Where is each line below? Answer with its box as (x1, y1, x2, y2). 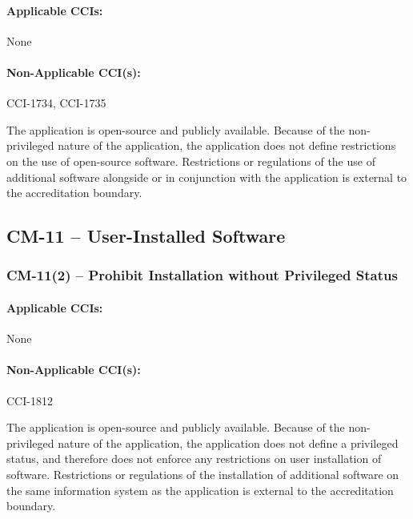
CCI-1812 (6, 392, 53, 408)
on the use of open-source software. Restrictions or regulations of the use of (6, 152, 375, 169)
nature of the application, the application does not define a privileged (58, 434, 399, 451)
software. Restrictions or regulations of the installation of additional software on (6, 465, 399, 482)
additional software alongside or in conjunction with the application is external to (6, 168, 407, 185)
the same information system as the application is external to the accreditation (6, 481, 394, 498)
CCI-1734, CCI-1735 (6, 95, 106, 111)
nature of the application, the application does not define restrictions (58, 137, 396, 154)
